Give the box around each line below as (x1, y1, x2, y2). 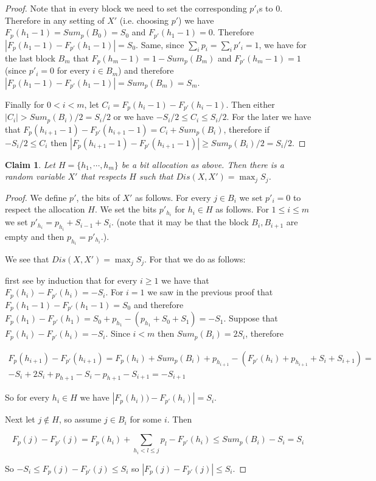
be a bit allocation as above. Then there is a (121, 158, 284, 170)
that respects (80, 170, 127, 183)
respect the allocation (5, 203, 85, 216)
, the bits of (76, 191, 120, 203)
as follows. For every (135, 191, 211, 203)
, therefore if (223, 122, 270, 135)
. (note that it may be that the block (111, 216, 249, 228)
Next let (5, 413, 35, 426)
